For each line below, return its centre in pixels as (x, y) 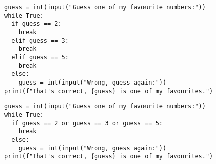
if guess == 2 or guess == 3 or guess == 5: (87, 123)
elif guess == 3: (40, 40)
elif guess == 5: (40, 57)
